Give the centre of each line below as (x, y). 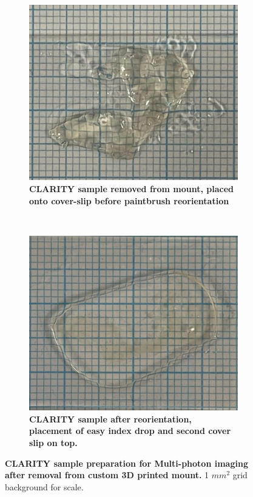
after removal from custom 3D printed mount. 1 (107, 475)
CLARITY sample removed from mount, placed (131, 188)
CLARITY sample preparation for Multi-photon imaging (126, 463)
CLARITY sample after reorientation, (110, 419)
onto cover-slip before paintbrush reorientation (129, 200)
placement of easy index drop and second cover (130, 431)
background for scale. (44, 486)
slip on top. (53, 443)
